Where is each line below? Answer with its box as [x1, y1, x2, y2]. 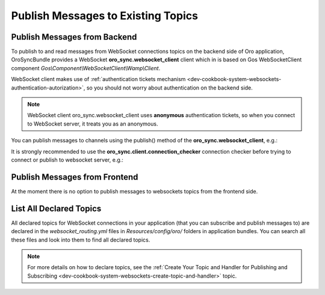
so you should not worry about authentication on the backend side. [86, 84, 253, 91]
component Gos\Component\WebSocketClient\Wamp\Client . [11, 64, 161, 71]
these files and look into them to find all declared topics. [11, 236, 150, 243]
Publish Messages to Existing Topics [11, 9, 199, 22]
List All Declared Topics [11, 203, 102, 213]
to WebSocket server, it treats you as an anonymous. [27, 120, 158, 127]
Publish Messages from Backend [11, 32, 137, 42]
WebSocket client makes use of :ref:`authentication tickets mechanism [11, 76, 186, 83]
